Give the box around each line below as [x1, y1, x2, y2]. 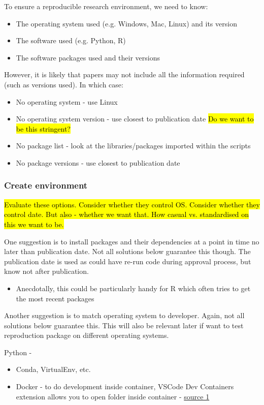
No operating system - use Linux [16, 96, 118, 107]
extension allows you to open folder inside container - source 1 [16, 391, 210, 401]
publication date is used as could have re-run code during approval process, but [4, 256, 251, 266]
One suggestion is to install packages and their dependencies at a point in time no [4, 236, 259, 246]
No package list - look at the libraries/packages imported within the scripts [16, 140, 251, 151]
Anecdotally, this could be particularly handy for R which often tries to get [16, 283, 251, 293]
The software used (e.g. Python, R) [16, 35, 126, 46]
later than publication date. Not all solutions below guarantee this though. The [4, 246, 251, 257]
